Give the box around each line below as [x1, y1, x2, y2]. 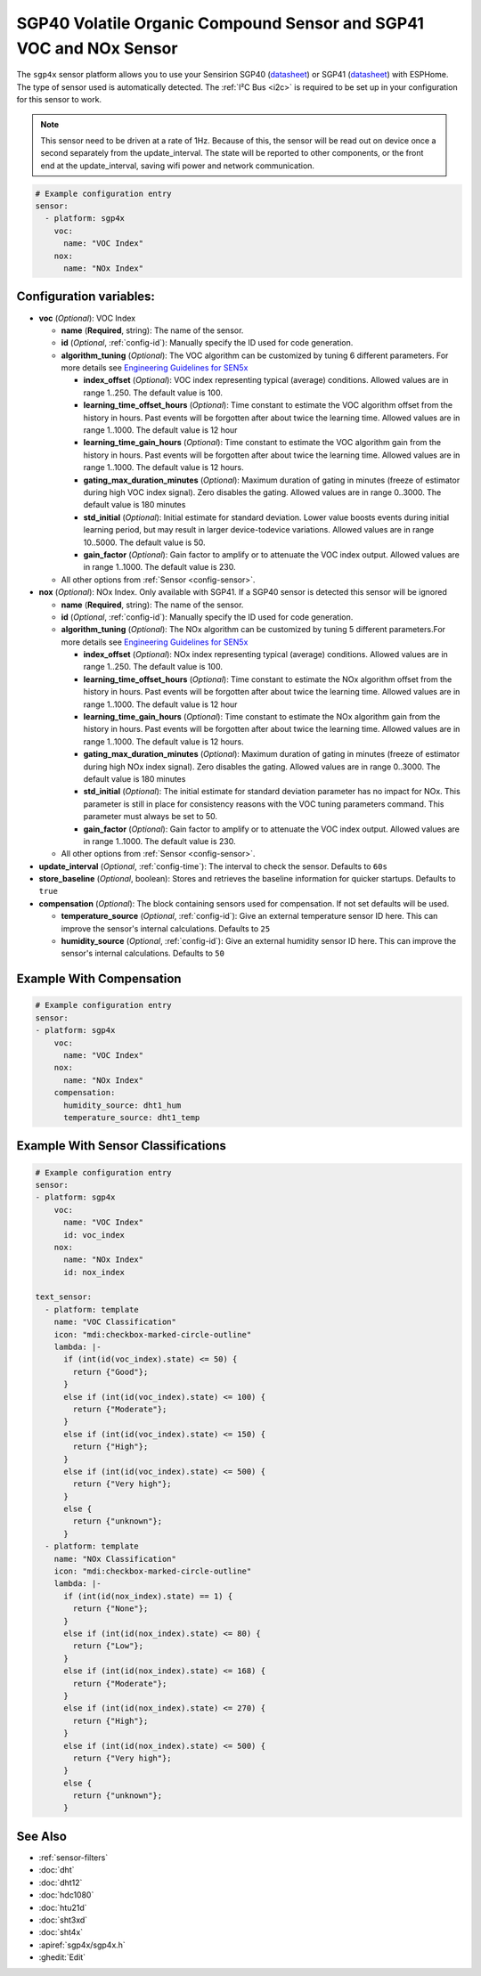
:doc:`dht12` [38, 1877, 83, 1888]
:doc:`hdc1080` [38, 1890, 94, 1900]
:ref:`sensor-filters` [38, 1852, 109, 1863]
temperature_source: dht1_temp [63, 1112, 200, 1122]
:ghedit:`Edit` [38, 1952, 86, 1963]
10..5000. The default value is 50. [83, 537, 206, 548]
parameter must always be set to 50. [83, 811, 218, 822]
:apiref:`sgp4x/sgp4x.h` [38, 1939, 126, 1950]
